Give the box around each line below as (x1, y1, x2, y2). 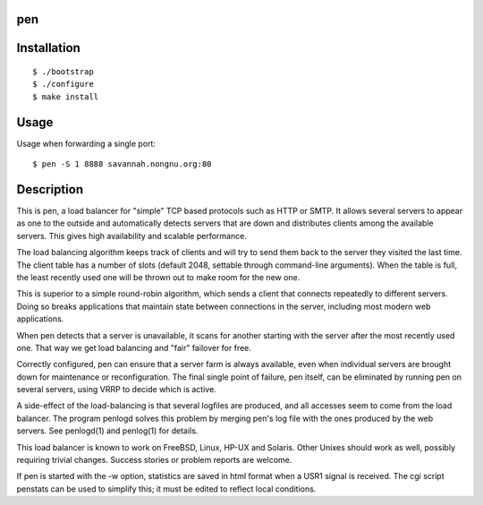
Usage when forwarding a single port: (16, 138, 157, 149)
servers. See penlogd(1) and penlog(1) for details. (16, 425, 199, 436)
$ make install (32, 91, 99, 102)
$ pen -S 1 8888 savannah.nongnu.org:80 (32, 159, 212, 169)
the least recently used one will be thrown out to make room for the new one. (16, 271, 301, 282)
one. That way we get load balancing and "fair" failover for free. (16, 342, 252, 353)
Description (16, 182, 84, 197)
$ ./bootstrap (32, 67, 94, 77)
